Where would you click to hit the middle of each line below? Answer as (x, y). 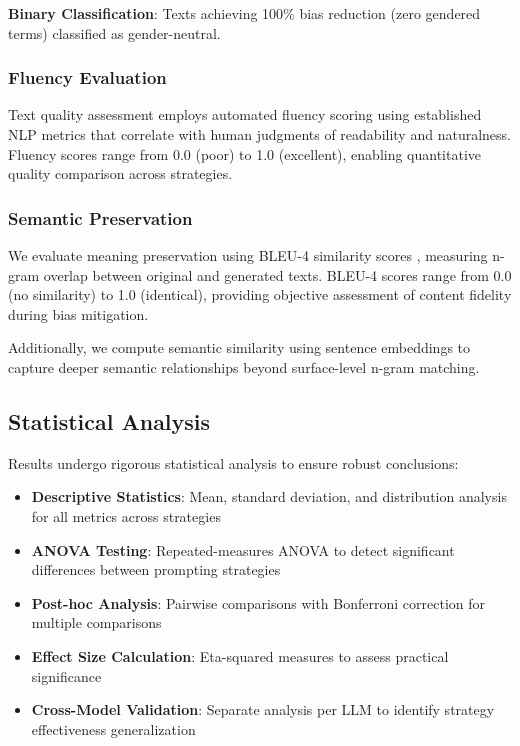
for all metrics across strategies (126, 515)
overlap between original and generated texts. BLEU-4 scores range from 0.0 (277, 274)
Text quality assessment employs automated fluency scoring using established (245, 114)
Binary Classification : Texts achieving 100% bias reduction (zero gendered (244, 13)
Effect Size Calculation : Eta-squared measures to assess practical (240, 655)
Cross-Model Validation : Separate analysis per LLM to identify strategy (263, 709)
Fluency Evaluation (87, 77)
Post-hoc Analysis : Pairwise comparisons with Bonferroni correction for (258, 602)
